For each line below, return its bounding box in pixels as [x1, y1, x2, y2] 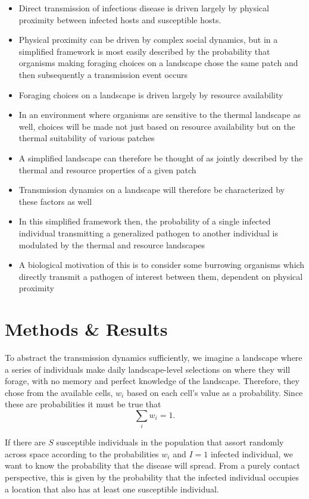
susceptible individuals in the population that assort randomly [56, 436, 284, 448]
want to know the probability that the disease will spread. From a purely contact [5, 459, 301, 472]
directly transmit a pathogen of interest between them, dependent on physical [18, 270, 303, 282]
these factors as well [18, 195, 92, 207]
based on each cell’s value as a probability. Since [126, 386, 303, 398]
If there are [5, 436, 46, 448]
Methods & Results [5, 317, 168, 341]
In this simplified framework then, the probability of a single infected [18, 215, 271, 227]
